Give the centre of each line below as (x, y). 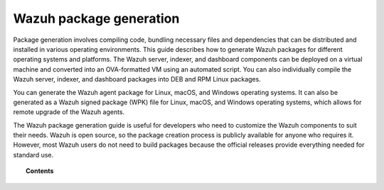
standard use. (33, 155)
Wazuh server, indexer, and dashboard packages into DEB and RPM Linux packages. (137, 79)
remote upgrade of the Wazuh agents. (69, 112)
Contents (40, 171)
